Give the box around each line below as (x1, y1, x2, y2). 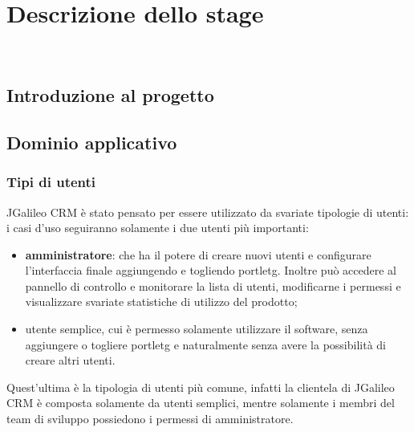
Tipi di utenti (6, 172, 96, 192)
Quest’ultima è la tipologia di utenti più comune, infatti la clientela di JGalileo (6, 378, 395, 395)
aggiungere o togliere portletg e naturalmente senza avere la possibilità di (25, 336, 386, 353)
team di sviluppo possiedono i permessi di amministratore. (6, 410, 294, 427)
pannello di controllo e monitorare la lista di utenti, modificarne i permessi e (25, 277, 401, 294)
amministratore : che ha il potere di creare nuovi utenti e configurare (25, 246, 371, 263)
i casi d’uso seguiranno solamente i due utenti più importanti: (6, 219, 309, 236)
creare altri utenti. (25, 352, 116, 369)
